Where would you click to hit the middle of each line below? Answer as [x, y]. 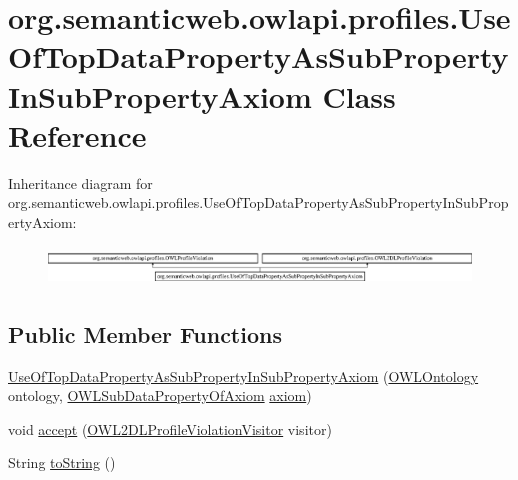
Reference [77, 134]
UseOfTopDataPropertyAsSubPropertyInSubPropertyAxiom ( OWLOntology [243, 375]
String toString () [62, 462]
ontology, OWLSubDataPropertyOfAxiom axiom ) [160, 395]
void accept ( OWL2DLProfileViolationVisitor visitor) [170, 428]
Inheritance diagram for [80, 182]
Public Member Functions [145, 333]
